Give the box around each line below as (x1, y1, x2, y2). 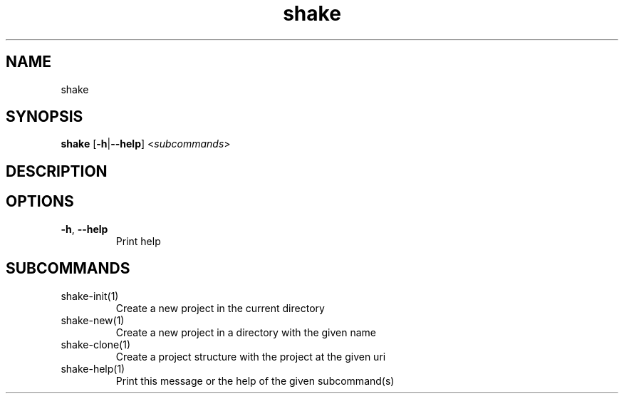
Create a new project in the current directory (115, 301, 325, 314)
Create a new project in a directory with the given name (115, 326, 377, 338)
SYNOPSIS (6, 108, 83, 126)
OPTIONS (6, 192, 74, 211)
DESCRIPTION (6, 162, 108, 180)
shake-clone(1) (61, 338, 131, 351)
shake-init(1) (61, 289, 119, 302)
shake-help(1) (61, 362, 125, 375)
